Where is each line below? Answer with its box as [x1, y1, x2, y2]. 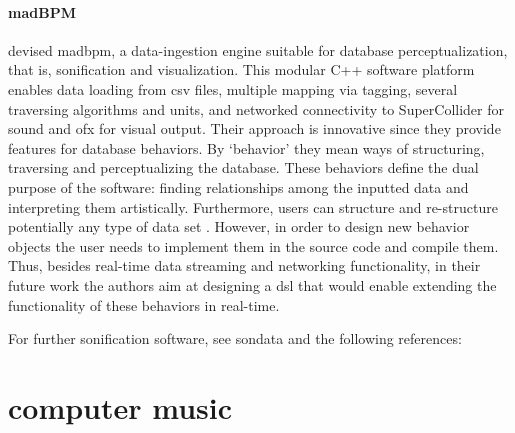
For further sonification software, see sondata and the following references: [8, 328, 462, 349]
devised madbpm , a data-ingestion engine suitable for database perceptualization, [8, 39, 508, 60]
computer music [8, 386, 233, 427]
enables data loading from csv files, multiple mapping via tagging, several [8, 78, 458, 99]
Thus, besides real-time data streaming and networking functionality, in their [8, 255, 481, 276]
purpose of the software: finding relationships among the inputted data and [8, 176, 469, 197]
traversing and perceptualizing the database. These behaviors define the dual [8, 157, 479, 178]
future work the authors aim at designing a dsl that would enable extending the [8, 274, 497, 295]
